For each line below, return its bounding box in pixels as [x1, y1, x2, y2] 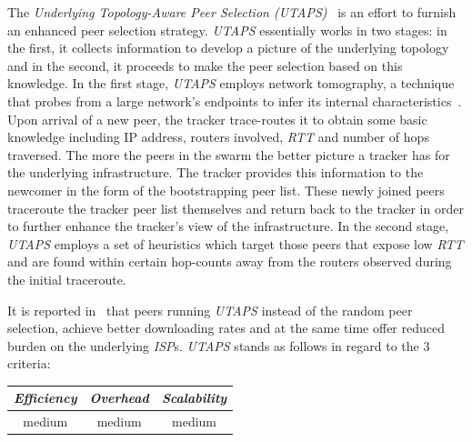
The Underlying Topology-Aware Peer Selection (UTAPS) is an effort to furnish [7, 3, 457, 21]
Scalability [161, 388, 227, 407]
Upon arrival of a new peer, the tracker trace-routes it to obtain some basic [7, 109, 427, 128]
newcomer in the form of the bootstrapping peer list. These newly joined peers [7, 180, 445, 199]
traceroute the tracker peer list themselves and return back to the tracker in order [7, 198, 464, 217]
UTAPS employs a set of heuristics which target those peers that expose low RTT [7, 234, 464, 253]
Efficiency [14, 388, 77, 407]
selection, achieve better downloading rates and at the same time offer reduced [7, 318, 445, 337]
